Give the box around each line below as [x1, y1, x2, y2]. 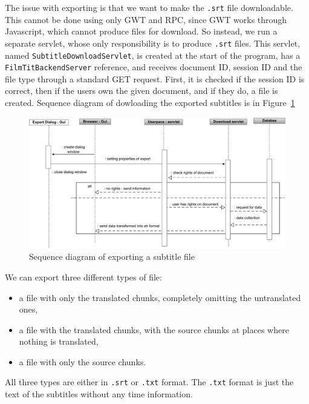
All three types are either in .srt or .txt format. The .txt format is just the [5, 376, 294, 388]
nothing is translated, [19, 335, 99, 348]
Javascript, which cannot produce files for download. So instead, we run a [5, 25, 278, 38]
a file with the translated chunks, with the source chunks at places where [19, 323, 289, 336]
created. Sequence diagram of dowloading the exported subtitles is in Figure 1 [5, 96, 295, 108]
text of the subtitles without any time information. [5, 388, 193, 400]
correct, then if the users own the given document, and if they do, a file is [5, 84, 278, 97]
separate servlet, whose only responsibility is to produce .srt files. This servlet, [5, 36, 301, 49]
